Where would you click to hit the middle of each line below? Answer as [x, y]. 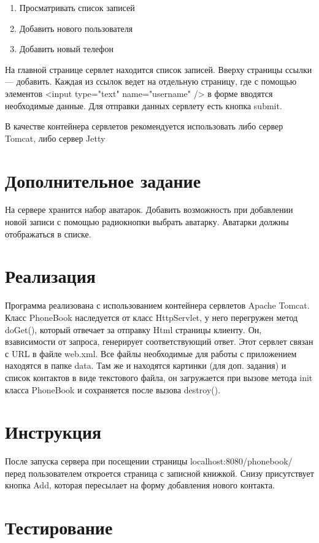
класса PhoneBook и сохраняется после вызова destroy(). [113, 389]
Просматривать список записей [77, 7]
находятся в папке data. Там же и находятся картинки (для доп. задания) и [146, 365]
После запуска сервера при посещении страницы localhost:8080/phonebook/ [149, 461]
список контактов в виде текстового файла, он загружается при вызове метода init [159, 377]
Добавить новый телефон [66, 49]
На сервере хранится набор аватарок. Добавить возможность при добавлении [149, 210]
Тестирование [59, 527]
